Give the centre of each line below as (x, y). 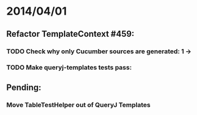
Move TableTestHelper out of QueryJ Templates (78, 105)
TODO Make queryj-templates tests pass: (69, 67)
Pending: (24, 87)
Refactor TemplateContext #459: (70, 34)
